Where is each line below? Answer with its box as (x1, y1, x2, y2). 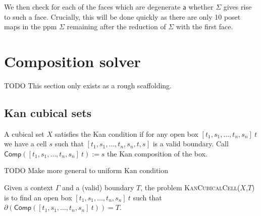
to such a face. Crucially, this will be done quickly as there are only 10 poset (4, 11, 241, 22)
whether (188, 2, 214, 12)
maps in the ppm (4, 21, 57, 32)
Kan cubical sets (4, 104, 92, 120)
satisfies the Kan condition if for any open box (55, 128, 198, 139)
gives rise (223, 2, 252, 12)
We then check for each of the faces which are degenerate (4, 2, 181, 12)
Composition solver (4, 50, 141, 71)
